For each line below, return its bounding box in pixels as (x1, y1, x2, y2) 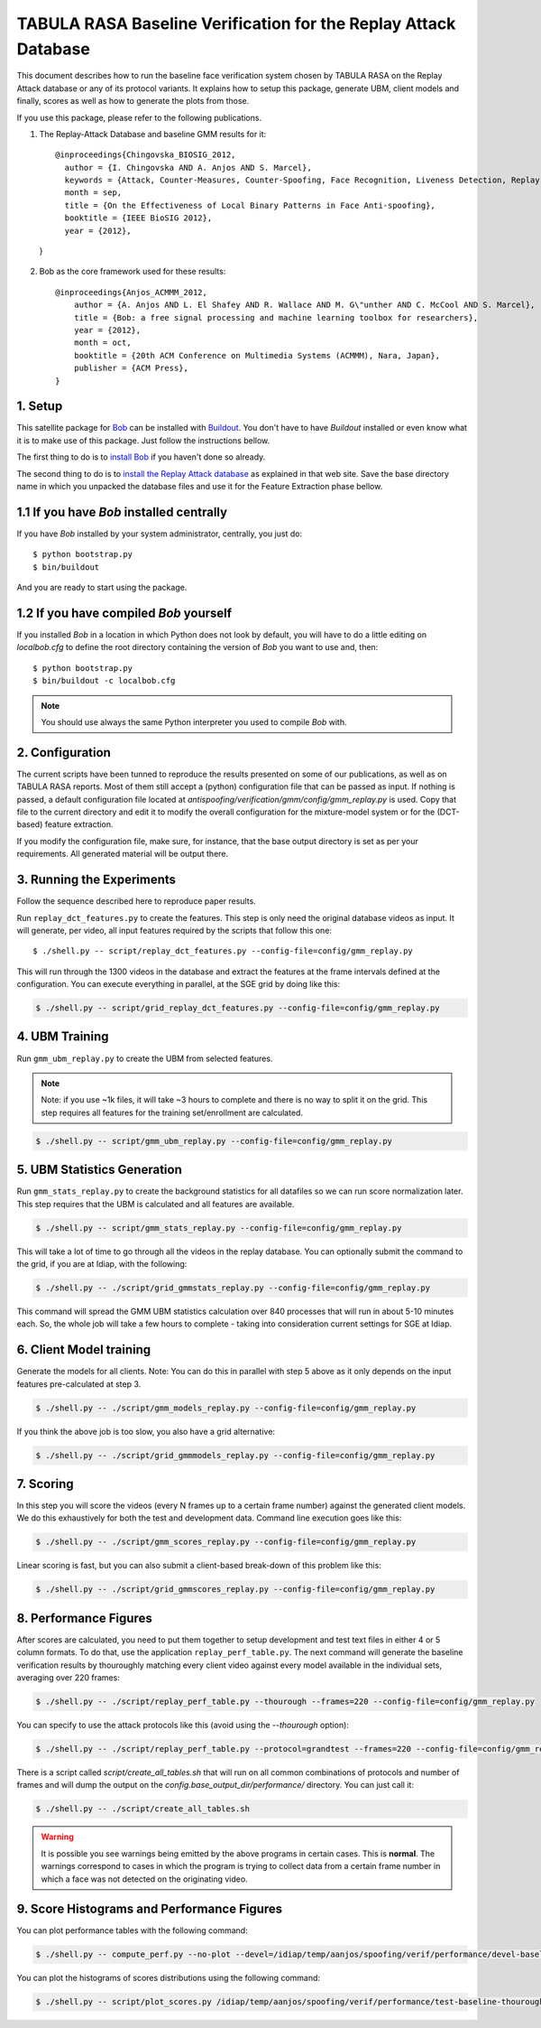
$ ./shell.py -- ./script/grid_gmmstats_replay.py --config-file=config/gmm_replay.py (35, 1282, 431, 1293)
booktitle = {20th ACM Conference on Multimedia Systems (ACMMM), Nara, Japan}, (73, 350, 441, 360)
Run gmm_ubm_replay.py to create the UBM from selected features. (16, 1053, 273, 1064)
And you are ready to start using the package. (16, 582, 188, 593)
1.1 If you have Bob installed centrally (16, 504, 228, 519)
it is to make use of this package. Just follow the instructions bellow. (16, 434, 270, 446)
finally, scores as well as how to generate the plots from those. (16, 96, 250, 107)
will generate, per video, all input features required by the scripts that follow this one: (16, 925, 333, 935)
